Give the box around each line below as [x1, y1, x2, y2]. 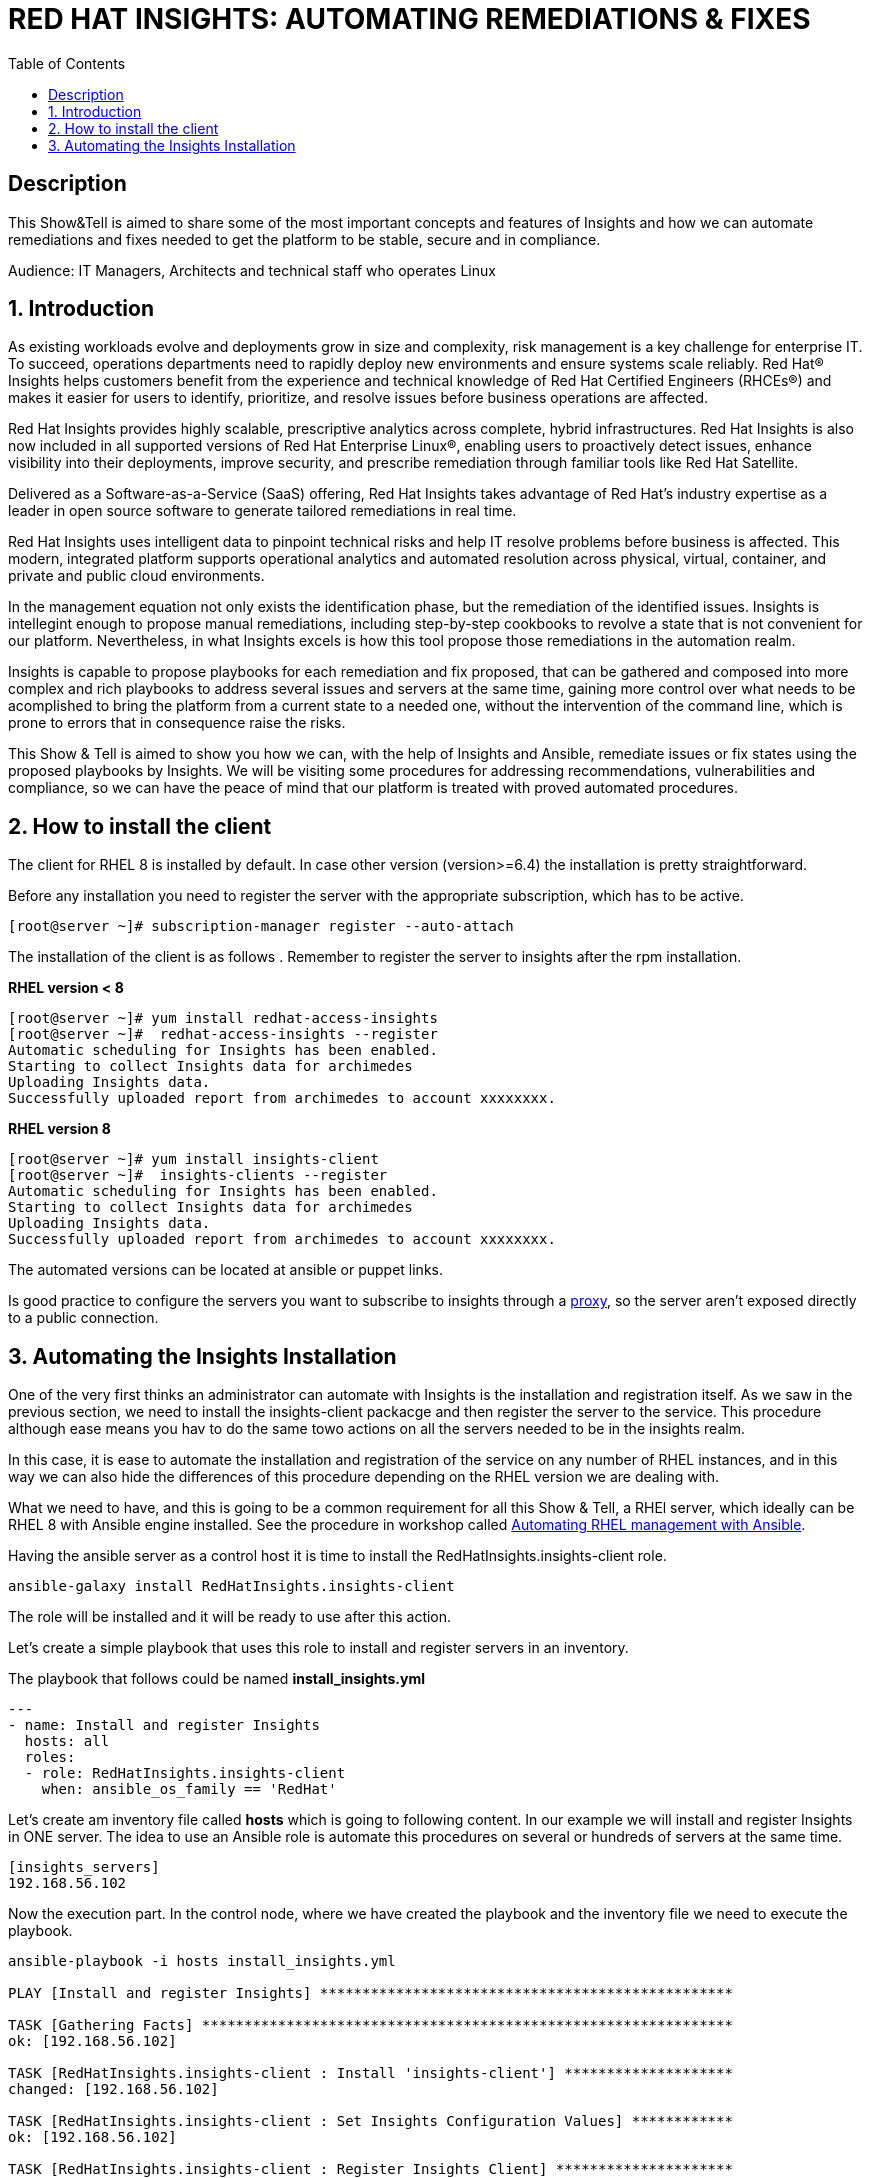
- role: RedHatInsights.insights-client [24, 1765, 346, 1782]
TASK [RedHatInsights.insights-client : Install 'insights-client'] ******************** [8, 2065, 733, 2082]
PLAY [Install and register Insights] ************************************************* [8, 1985, 733, 2002]
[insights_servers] [8, 1859, 160, 1876]
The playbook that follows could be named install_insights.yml [8, 1670, 426, 1688]
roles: [24, 1749, 76, 1766]
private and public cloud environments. [8, 567, 265, 585]
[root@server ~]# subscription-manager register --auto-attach [8, 918, 514, 935]
